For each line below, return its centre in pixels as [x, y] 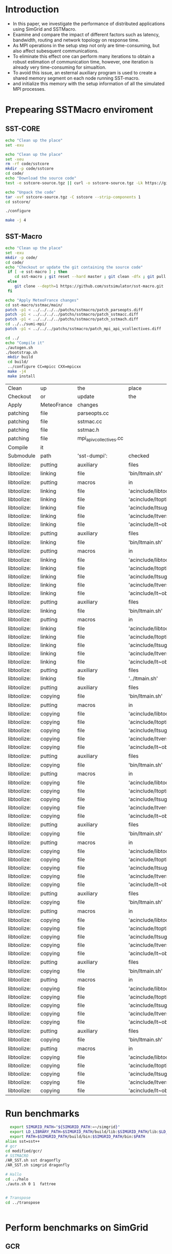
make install [21, 376]
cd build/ [18, 362]
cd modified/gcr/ [24, 1151]
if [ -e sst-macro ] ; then [37, 272]
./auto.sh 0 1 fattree [31, 1184]
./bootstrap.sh [21, 352]
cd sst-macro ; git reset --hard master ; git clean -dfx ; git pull [90, 277]
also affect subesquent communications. [56, 51]
